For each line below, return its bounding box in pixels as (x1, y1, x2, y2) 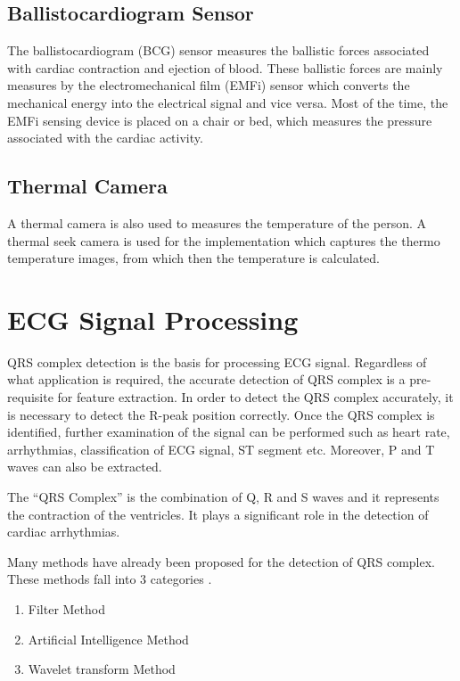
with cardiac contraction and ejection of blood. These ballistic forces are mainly (7, 58, 443, 77)
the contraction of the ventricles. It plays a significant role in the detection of (7, 505, 429, 523)
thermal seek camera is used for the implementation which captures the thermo (7, 231, 440, 250)
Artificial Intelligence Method (28, 629, 189, 648)
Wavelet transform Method (28, 660, 176, 678)
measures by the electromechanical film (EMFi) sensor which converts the (7, 76, 410, 94)
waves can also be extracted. (7, 457, 162, 476)
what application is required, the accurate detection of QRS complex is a (7, 370, 406, 389)
